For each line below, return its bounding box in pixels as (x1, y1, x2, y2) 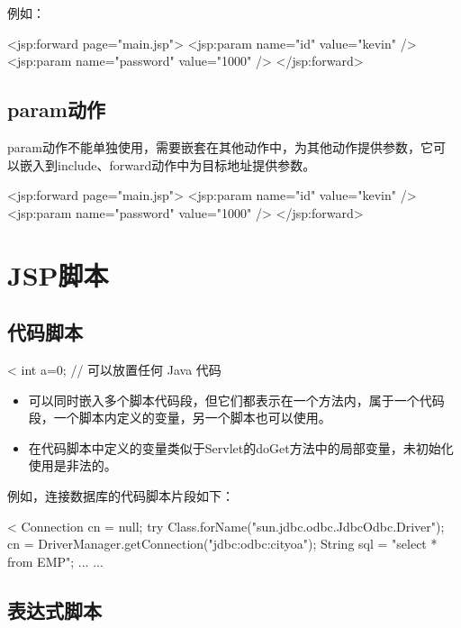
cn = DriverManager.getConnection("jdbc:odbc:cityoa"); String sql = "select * (7, 534, 438, 553)
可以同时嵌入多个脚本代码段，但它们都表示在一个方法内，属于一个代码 (28, 390, 445, 409)
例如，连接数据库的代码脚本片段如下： (7, 486, 234, 505)
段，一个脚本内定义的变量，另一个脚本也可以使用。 (28, 408, 331, 427)
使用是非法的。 (28, 456, 117, 475)
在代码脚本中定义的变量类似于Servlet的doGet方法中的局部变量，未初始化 (28, 438, 454, 457)
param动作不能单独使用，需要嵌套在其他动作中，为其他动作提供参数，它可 (7, 137, 446, 156)
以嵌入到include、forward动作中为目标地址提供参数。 (7, 155, 316, 174)
